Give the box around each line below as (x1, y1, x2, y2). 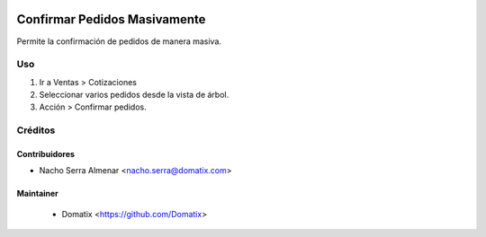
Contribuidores (16, 149, 76, 159)
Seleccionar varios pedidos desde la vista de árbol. (39, 90, 229, 101)
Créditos (16, 124, 56, 136)
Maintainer (16, 189, 58, 199)
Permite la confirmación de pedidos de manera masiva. (16, 36, 222, 47)
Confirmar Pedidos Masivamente (16, 12, 206, 27)
